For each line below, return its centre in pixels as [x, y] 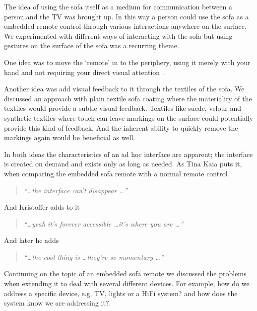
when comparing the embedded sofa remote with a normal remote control [116, 173]
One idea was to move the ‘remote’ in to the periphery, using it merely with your [127, 62]
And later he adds [32, 240]
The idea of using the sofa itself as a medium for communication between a [118, 6]
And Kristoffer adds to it [42, 207]
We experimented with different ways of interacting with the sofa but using [118, 36]
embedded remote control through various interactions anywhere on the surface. [125, 26]
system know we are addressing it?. [58, 303]
